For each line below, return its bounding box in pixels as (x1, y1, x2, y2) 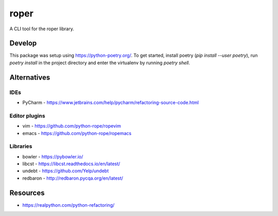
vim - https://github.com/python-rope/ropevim (22, 123, 121, 129)
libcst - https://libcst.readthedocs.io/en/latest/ (22, 161, 120, 167)
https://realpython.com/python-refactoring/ (22, 202, 115, 208)
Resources (9, 188, 45, 197)
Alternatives (9, 73, 50, 82)
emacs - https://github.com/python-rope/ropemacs (22, 130, 132, 136)
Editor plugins (9, 112, 46, 119)
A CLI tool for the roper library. (9, 26, 74, 32)
